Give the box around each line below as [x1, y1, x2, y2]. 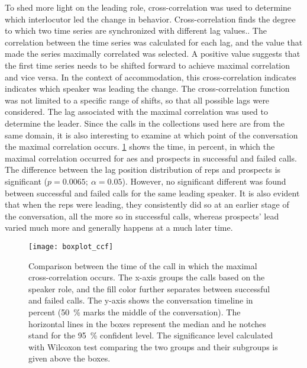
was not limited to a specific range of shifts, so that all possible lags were [5, 93, 270, 106]
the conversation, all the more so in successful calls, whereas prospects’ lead [5, 209, 279, 222]
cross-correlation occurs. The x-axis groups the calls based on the [28, 271, 265, 283]
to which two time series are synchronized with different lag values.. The [5, 24, 267, 37]
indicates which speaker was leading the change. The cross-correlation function [5, 82, 290, 95]
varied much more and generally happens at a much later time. [5, 221, 233, 234]
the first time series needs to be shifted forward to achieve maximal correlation [5, 59, 290, 71]
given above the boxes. [28, 352, 111, 364]
